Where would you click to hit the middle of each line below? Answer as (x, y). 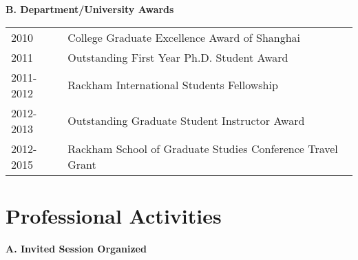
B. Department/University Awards (90, 9)
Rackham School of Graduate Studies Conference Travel (203, 148)
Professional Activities (114, 215)
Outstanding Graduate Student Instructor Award (186, 121)
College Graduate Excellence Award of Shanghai (184, 37)
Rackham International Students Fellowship (173, 85)
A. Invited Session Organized (76, 248)
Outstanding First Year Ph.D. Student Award (178, 57)
